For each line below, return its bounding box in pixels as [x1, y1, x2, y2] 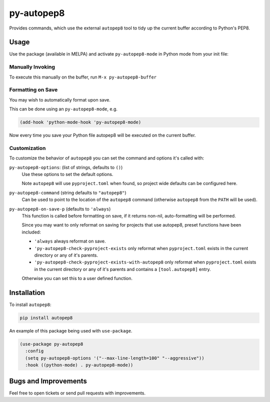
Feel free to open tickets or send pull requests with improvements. [9, 390, 146, 396]
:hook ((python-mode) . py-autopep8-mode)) [25, 362, 133, 368]
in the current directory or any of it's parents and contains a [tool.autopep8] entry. [34, 266, 211, 272]
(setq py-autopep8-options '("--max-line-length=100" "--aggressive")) [25, 355, 204, 361]
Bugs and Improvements [9, 376, 87, 385]
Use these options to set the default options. [21, 171, 113, 177]
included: [21, 229, 41, 235]
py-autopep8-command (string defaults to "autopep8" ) [9, 189, 127, 195]
